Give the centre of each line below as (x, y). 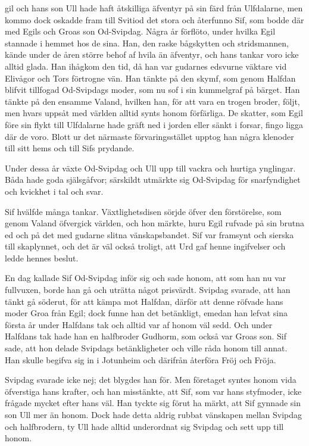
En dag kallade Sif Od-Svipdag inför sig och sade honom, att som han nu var (146, 278)
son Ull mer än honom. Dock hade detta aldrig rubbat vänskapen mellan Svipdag (154, 414)
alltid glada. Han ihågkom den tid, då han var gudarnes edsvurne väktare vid (146, 66)
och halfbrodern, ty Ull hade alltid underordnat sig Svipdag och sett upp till (144, 426)
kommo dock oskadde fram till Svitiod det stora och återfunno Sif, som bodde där (154, 19)
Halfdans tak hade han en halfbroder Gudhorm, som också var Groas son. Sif (146, 336)
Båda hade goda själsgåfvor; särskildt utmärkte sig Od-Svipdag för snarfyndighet (153, 180)
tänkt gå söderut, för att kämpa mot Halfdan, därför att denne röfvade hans (144, 301)
